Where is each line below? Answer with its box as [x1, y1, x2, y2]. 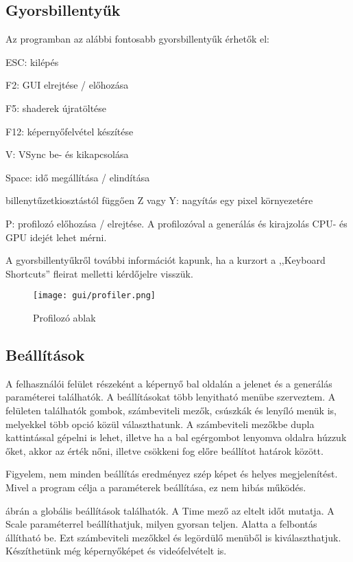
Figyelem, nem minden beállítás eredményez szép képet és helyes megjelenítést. [5, 467, 338, 481]
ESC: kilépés [5, 54, 59, 69]
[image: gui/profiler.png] [33, 291, 156, 301]
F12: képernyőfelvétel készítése [5, 124, 134, 138]
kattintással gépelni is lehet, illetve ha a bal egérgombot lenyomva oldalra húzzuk [5, 430, 347, 445]
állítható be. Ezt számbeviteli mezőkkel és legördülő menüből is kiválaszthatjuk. [5, 530, 341, 544]
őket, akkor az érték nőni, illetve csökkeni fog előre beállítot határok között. [5, 443, 324, 458]
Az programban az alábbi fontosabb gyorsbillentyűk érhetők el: [5, 32, 269, 46]
